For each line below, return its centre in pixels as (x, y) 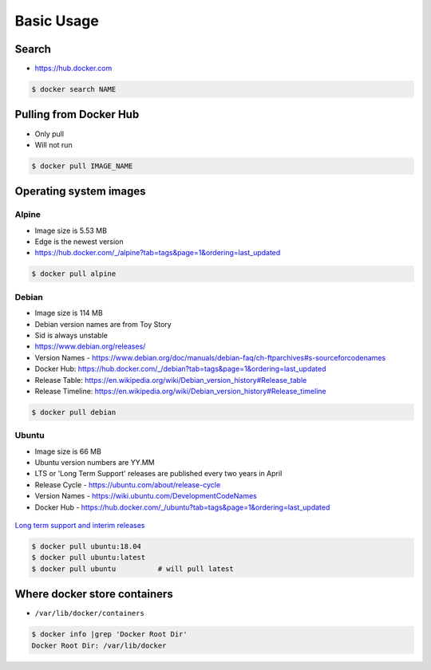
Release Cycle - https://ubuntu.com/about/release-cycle (128, 485)
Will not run (53, 144)
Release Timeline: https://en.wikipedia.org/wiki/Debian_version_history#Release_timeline (180, 391)
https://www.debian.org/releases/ (90, 346)
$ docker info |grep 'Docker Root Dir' (109, 635)
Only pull (49, 134)
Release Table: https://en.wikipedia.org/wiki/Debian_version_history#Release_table (171, 380)
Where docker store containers (94, 594)
